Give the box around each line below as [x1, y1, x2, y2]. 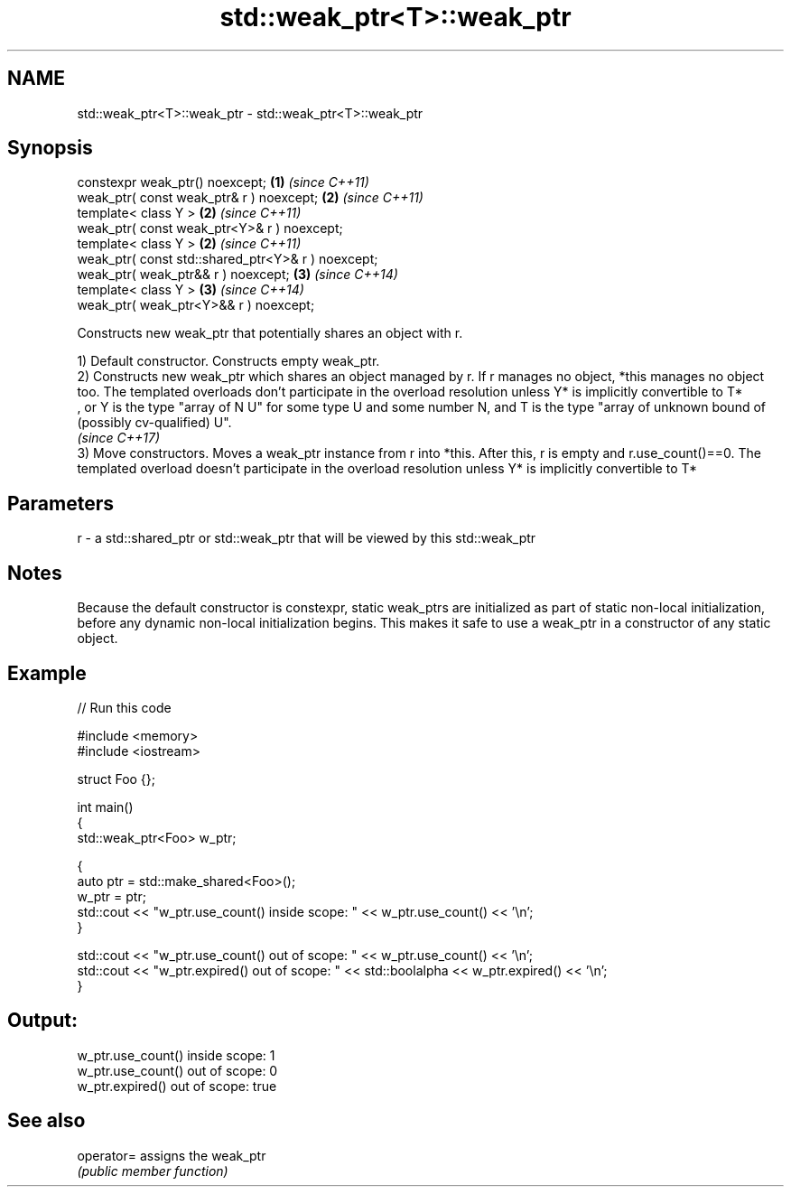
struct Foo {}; [77, 770, 156, 787]
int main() [77, 798, 134, 815]
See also [7, 1109, 86, 1133]
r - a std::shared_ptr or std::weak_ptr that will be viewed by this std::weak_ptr [77, 530, 536, 546]
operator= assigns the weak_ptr [77, 1147, 266, 1163]
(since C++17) [77, 430, 161, 446]
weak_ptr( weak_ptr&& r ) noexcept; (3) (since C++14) [77, 266, 398, 283]
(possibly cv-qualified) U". [77, 415, 232, 431]
